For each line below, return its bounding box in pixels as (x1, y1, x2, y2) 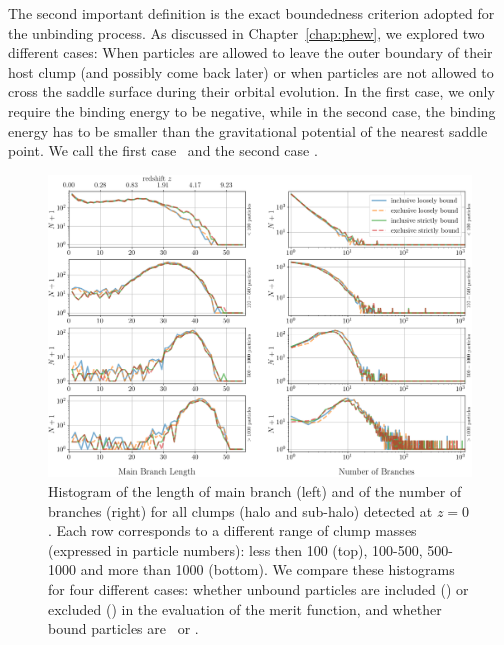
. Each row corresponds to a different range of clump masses (48, 520, 417, 541)
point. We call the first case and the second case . (8, 140, 318, 161)
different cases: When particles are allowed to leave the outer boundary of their (8, 42, 493, 63)
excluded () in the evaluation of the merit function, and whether (48, 598, 442, 619)
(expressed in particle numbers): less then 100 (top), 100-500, (48, 539, 423, 560)
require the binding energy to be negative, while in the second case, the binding (8, 100, 496, 121)
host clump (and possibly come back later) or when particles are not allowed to (8, 61, 494, 82)
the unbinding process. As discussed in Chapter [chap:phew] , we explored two (8, 22, 485, 43)
